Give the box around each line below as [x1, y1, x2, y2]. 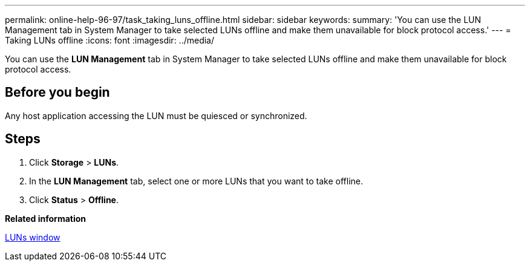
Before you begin [5, 85, 110, 100]
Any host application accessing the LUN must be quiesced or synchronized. [5, 110, 307, 121]
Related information [5, 213, 87, 224]
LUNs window [5, 232, 61, 242]
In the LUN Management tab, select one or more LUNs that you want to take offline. [29, 175, 363, 186]
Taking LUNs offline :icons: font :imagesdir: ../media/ [5, 35, 215, 45]
